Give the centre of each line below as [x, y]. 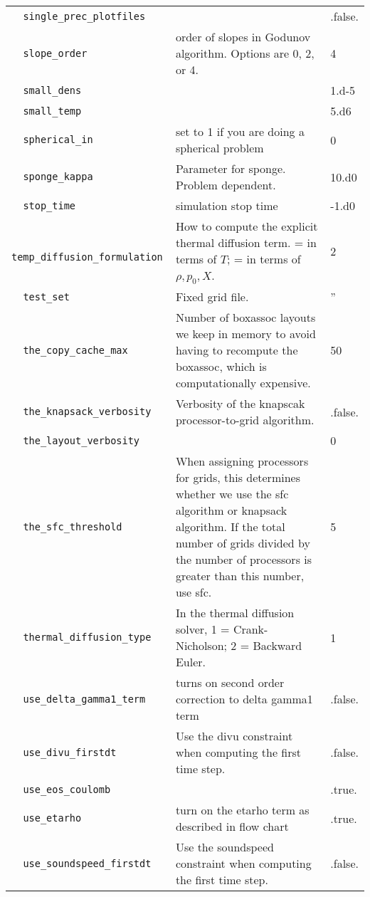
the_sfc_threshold [73, 526]
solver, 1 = [202, 629]
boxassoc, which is [221, 367]
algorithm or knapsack [231, 510]
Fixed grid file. [212, 297]
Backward [277, 646]
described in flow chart [232, 827]
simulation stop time [227, 205]
